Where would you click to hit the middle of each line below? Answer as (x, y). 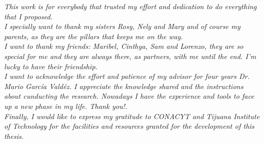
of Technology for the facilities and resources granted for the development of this (129, 126)
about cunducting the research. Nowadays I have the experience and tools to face (129, 96)
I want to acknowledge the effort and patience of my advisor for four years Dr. (127, 76)
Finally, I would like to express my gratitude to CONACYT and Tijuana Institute (132, 116)
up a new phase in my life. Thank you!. (66, 106)
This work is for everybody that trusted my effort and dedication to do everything (130, 6)
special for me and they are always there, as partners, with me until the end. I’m (130, 56)
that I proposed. (29, 16)
